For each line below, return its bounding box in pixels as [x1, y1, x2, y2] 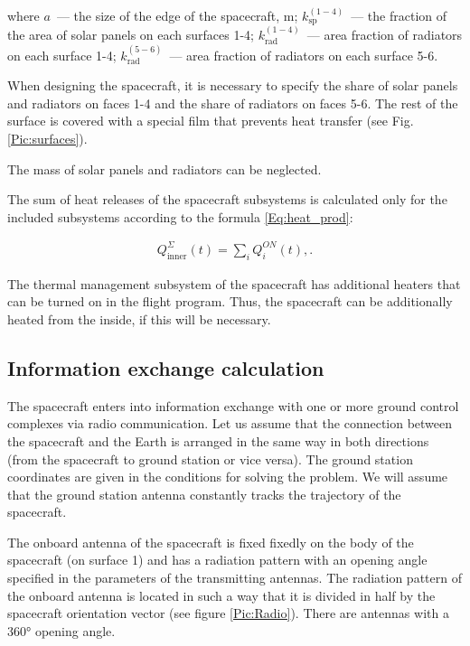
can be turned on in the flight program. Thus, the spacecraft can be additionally [7, 292, 453, 311]
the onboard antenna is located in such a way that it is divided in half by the [7, 585, 436, 604]
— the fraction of [351, 6, 446, 24]
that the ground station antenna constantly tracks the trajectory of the [7, 484, 401, 503]
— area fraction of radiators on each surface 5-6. [169, 45, 438, 64]
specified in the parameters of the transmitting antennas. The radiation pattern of [7, 568, 462, 587]
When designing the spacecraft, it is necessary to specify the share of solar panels [7, 76, 458, 95]
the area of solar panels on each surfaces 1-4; [7, 25, 254, 44]
